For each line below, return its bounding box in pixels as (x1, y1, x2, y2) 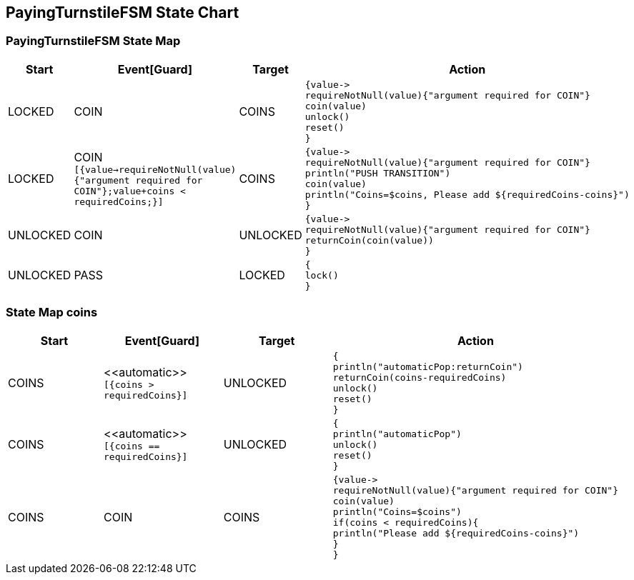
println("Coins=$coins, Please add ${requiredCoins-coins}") (304, 189, 630, 200)
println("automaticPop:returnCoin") (332, 361, 523, 372)
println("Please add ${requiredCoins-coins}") (332, 527, 580, 539)
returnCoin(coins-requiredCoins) (332, 371, 507, 383)
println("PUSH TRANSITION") (304, 167, 451, 179)
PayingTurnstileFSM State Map (6, 34, 181, 49)
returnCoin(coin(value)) (304, 234, 434, 246)
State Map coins (6, 305, 98, 320)
